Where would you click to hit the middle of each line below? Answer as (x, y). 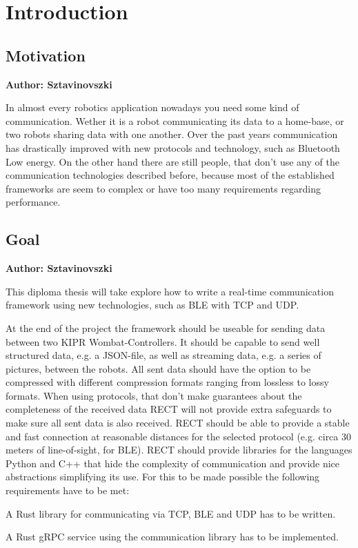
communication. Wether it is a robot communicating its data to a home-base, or (175, 120)
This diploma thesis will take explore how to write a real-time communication (170, 291)
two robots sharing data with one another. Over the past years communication (172, 134)
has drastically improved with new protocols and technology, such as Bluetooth (173, 147)
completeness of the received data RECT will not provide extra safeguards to (169, 409)
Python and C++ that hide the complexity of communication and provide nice (173, 463)
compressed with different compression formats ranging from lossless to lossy (167, 382)
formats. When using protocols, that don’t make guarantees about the (154, 395)
